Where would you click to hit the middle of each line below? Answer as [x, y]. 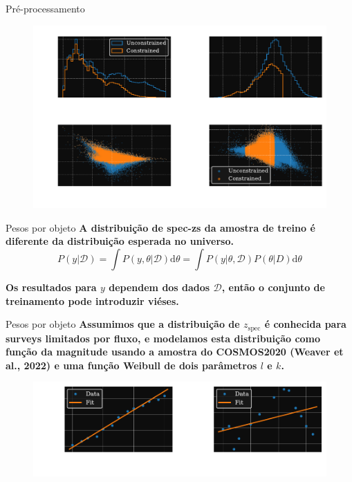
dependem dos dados [159, 287]
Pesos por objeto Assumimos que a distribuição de [123, 324]
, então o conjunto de [273, 287]
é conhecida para [305, 324]
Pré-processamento [45, 8]
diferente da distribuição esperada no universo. [120, 241]
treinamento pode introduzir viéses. [92, 300]
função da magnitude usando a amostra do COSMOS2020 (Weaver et [175, 352]
